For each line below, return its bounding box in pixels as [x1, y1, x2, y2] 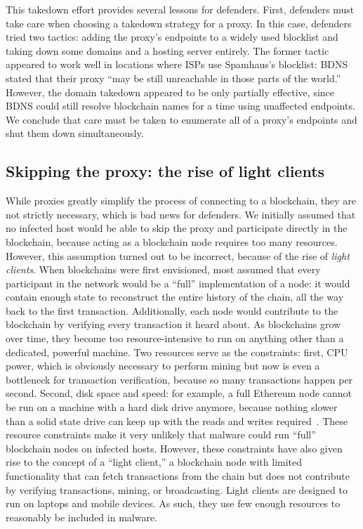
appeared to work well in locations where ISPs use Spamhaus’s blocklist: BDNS [6, 57, 348, 72]
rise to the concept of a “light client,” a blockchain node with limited [6, 455, 303, 469]
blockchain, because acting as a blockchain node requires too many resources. [6, 234, 338, 249]
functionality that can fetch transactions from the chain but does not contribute [6, 469, 350, 483]
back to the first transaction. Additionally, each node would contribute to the [6, 303, 338, 318]
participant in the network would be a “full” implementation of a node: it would [6, 275, 350, 290]
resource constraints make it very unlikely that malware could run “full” [6, 427, 316, 442]
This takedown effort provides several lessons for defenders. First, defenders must [6, 2, 355, 16]
